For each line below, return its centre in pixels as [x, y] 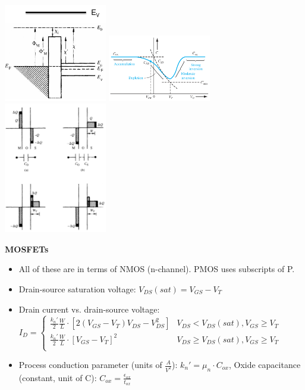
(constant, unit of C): [58, 377]
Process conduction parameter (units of [90, 364]
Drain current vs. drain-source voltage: [89, 309]
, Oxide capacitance [265, 364]
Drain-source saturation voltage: [77, 288]
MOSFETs [27, 249]
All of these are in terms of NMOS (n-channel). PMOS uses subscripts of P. [157, 269]
